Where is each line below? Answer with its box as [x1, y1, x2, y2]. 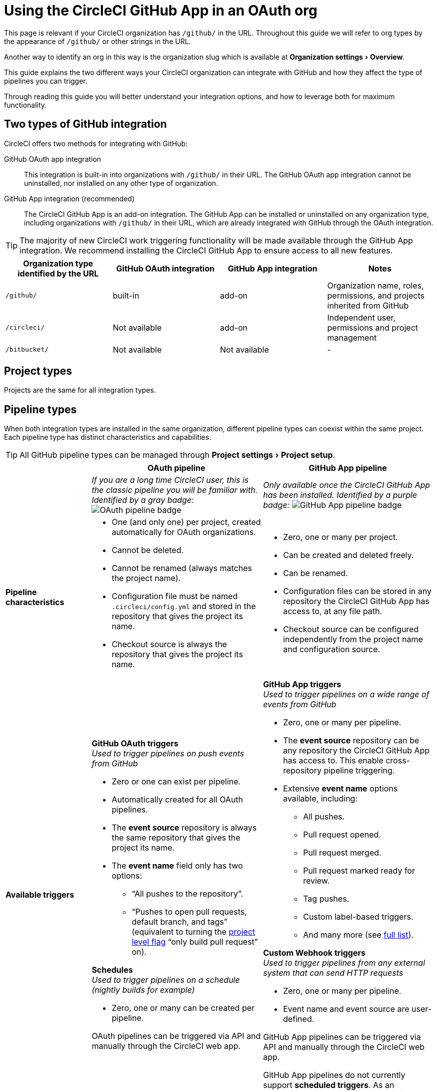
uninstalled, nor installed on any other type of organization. [24, 178, 218, 187]
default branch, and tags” [131, 917, 227, 927]
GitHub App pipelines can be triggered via [263, 1032, 421, 1042]
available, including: [283, 793, 358, 804]
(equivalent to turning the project [131, 927, 255, 937]
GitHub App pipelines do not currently [263, 1070, 405, 1080]
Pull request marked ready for [303, 866, 415, 876]
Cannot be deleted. [111, 545, 184, 556]
